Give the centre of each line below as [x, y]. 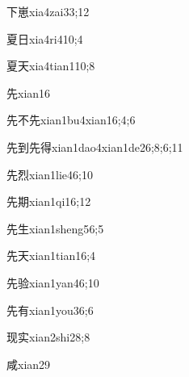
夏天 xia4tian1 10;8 [51, 66]
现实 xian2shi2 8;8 [48, 337]
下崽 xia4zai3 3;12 [48, 11]
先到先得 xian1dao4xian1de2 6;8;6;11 [95, 147]
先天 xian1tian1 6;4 [51, 256]
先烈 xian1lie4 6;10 [50, 174]
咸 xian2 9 [29, 364]
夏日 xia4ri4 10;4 [45, 38]
